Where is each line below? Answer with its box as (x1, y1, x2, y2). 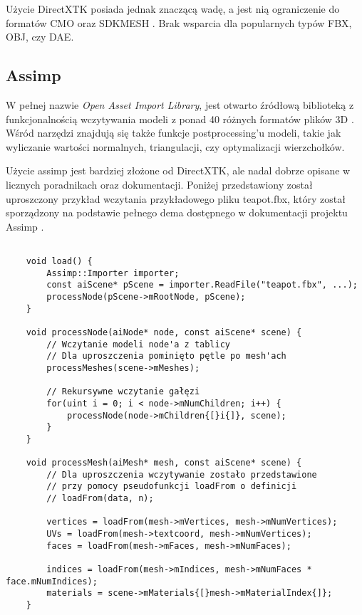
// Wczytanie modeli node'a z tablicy (46, 339, 230, 349)
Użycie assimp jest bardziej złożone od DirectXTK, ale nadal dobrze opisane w (6, 163, 351, 178)
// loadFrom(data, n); (46, 493, 154, 504)
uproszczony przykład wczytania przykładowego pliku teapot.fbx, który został (6, 191, 346, 206)
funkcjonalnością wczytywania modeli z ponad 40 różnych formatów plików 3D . (6, 111, 354, 126)
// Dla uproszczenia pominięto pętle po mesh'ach (46, 351, 286, 362)
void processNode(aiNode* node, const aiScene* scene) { (26, 327, 302, 337)
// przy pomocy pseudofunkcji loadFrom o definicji (46, 481, 297, 492)
